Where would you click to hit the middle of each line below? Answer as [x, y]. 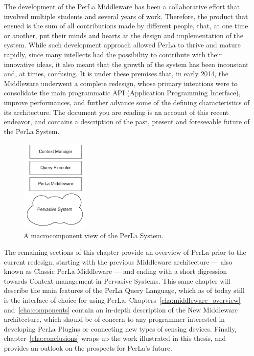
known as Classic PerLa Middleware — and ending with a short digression [115, 271]
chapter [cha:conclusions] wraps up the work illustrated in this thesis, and [115, 338]
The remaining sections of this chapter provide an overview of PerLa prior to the [125, 252]
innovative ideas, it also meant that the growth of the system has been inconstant [126, 64]
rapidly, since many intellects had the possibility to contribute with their [113, 54]
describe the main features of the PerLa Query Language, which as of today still [124, 290]
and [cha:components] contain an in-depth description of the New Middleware [121, 309]
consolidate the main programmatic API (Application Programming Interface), [122, 93]
